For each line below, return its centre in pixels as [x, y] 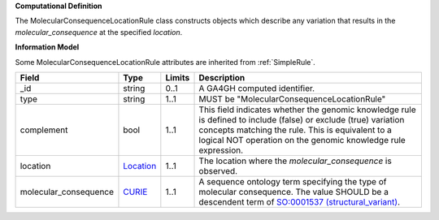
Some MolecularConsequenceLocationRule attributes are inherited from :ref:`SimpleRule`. [165, 62]
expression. [221, 150]
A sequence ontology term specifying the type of [293, 181]
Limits [178, 77]
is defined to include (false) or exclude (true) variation [302, 119]
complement [44, 130]
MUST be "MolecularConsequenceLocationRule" [292, 99]
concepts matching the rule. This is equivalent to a [295, 130]
